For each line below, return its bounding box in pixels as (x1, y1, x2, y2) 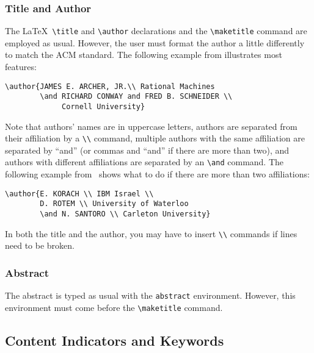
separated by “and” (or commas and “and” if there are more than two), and (5, 143, 290, 156)
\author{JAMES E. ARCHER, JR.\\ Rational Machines (5, 82, 215, 91)
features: (5, 60, 37, 73)
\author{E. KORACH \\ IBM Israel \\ (5, 189, 154, 198)
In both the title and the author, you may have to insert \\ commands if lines (5, 227, 298, 240)
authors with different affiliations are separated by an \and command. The (5, 155, 284, 168)
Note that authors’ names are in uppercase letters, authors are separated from (5, 119, 298, 132)
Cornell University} (62, 102, 145, 111)
